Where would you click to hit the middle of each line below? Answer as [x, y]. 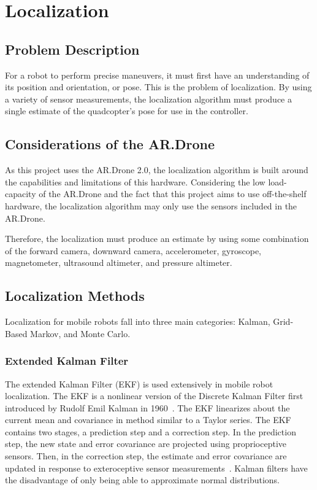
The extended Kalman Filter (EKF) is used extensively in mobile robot [139, 383]
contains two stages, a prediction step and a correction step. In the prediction [151, 431]
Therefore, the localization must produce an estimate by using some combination [157, 239]
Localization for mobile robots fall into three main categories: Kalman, [138, 321]
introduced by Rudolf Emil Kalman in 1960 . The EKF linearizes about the [147, 407]
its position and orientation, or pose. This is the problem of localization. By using [158, 87]
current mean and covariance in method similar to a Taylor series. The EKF [148, 420]
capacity [21, 194]
